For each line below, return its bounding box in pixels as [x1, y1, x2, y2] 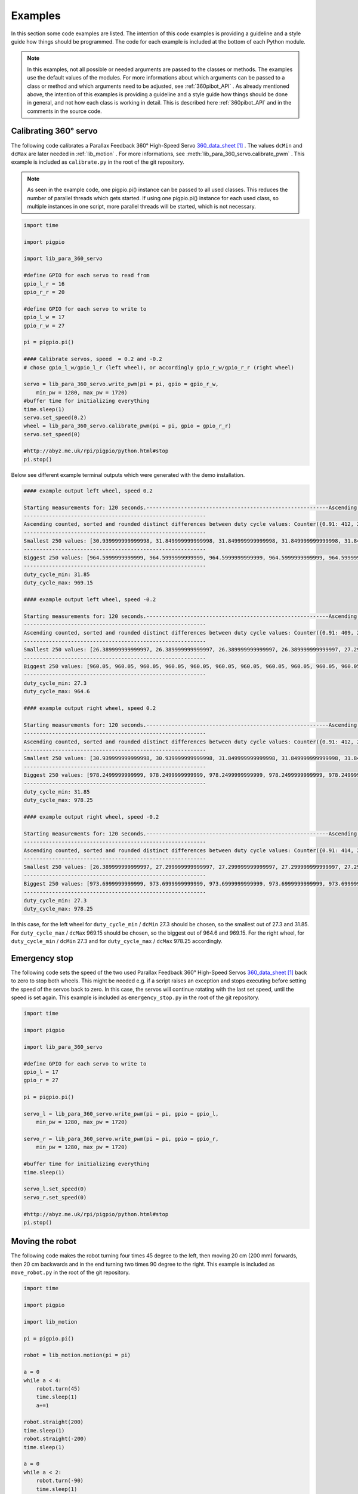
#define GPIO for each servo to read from [23, 272, 150, 279]
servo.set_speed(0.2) [23, 414, 87, 421]
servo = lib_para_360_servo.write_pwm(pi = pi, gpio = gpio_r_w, [23, 381, 219, 388]
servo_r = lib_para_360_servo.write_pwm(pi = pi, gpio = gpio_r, [23, 1135, 219, 1143]
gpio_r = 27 [23, 1077, 59, 1084]
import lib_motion [23, 1318, 78, 1325]
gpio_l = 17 [23, 1069, 59, 1075]
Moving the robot [11, 1236, 77, 1247]
